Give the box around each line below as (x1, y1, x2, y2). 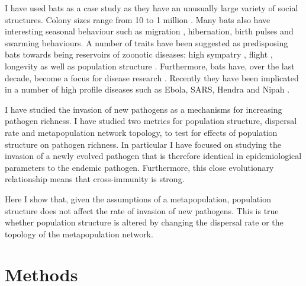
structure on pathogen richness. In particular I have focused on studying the (5, 138, 281, 150)
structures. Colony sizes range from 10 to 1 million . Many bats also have (5, 13, 270, 26)
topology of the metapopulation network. (5, 227, 153, 240)
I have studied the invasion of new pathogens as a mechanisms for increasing (5, 103, 282, 115)
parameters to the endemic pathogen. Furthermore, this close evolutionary (5, 161, 274, 173)
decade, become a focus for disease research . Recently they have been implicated (5, 71, 299, 84)
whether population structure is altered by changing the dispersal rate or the (5, 216, 284, 228)
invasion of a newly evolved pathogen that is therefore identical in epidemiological (5, 150, 302, 162)
